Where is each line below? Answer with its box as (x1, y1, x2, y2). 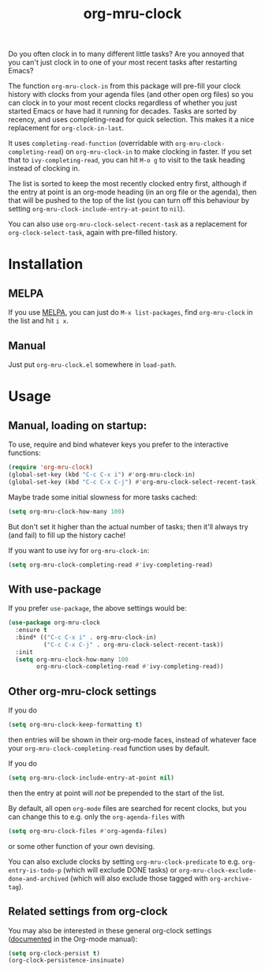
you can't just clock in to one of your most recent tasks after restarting (8, 58, 237, 67)
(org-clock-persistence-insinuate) (8, 956, 125, 965)
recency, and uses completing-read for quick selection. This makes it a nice (8, 115, 255, 125)
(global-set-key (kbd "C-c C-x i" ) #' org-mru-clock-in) (8, 470, 196, 478)
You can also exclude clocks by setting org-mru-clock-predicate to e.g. (8, 857, 241, 866)
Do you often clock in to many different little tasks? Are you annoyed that (8, 49, 244, 59)
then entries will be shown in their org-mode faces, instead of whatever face (8, 735, 257, 744)
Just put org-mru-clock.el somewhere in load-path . (8, 360, 177, 369)
